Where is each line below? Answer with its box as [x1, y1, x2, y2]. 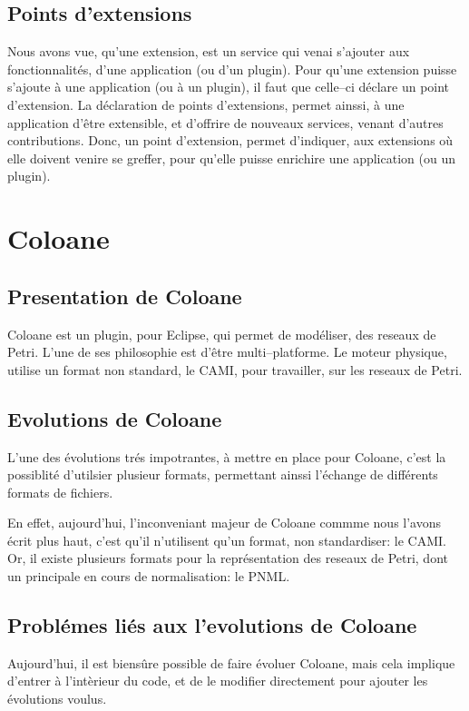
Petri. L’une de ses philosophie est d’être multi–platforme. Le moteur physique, [7, 342, 447, 361]
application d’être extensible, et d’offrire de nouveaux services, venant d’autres [7, 113, 444, 132]
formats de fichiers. [7, 482, 113, 501]
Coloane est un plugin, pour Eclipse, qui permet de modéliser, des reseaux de [7, 324, 436, 343]
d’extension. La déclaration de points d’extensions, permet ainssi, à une [7, 94, 405, 114]
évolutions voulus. [7, 689, 107, 708]
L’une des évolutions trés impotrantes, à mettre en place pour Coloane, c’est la [7, 447, 446, 466]
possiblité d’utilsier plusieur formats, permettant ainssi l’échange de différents [7, 465, 438, 484]
